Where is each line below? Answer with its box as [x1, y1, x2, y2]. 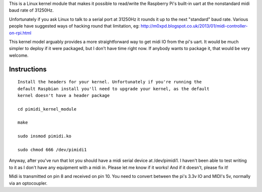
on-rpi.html [9, 30, 32, 36]
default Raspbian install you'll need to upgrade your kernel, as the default [17, 86, 210, 92]
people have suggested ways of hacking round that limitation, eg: [9, 23, 140, 29]
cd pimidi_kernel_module [17, 106, 77, 112]
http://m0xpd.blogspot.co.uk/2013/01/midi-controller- [141, 23, 248, 29]
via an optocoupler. [9, 180, 48, 186]
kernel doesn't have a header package [17, 93, 110, 98]
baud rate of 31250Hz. [9, 7, 54, 13]
